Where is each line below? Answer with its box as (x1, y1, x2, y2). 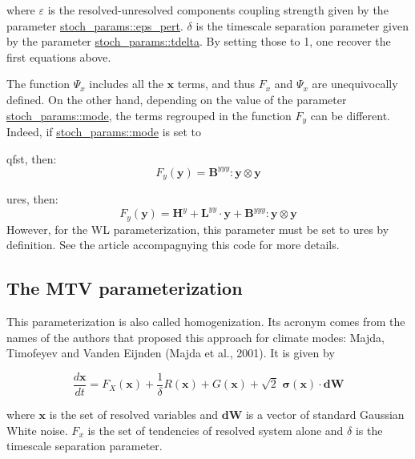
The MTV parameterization (6, 276, 243, 300)
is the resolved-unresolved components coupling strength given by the (47, 2, 389, 18)
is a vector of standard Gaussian (245, 405, 405, 422)
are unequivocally (312, 75, 398, 92)
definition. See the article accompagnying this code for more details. (6, 236, 340, 253)
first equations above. (6, 48, 111, 65)
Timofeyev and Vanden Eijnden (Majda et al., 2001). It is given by (6, 344, 335, 361)
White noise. (6, 421, 68, 438)
